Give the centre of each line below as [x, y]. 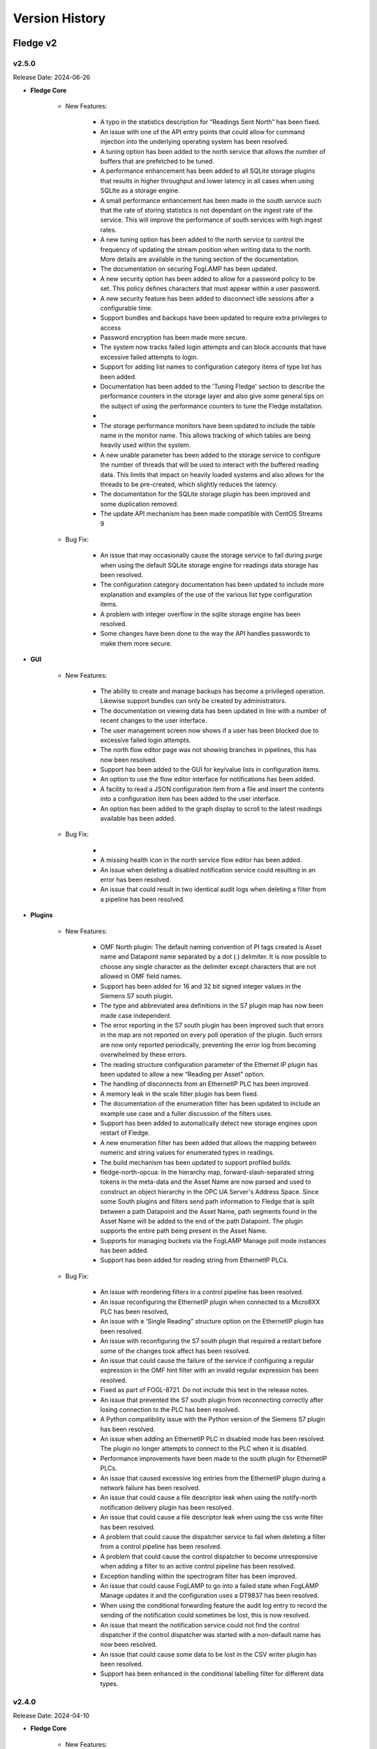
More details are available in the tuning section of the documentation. [200, 259]
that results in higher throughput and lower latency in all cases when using [207, 180]
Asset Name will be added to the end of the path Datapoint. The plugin [201, 1221]
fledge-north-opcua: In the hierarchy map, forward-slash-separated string [207, 1172]
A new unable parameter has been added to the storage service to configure [210, 455]
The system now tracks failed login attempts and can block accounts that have [213, 347]
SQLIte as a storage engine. [140, 191]
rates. [109, 229]
